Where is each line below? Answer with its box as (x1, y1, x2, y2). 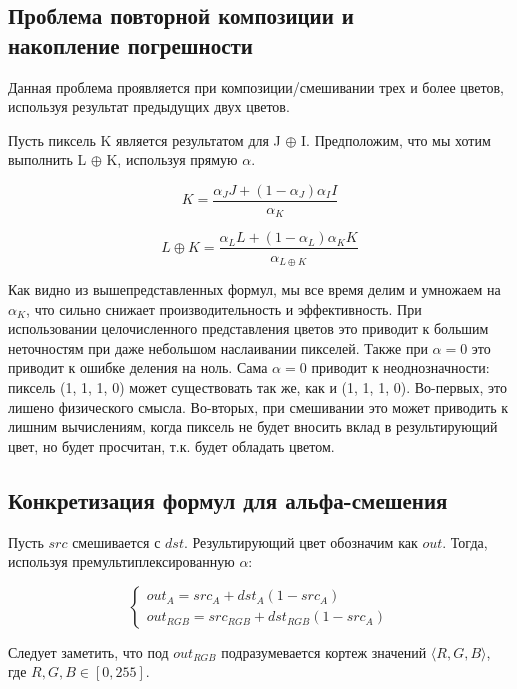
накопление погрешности (8, 29, 253, 60)
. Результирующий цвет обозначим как (183, 531, 418, 552)
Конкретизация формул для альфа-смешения (8, 484, 448, 515)
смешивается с (72, 531, 161, 552)
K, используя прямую (106, 149, 238, 170)
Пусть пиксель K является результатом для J (8, 129, 281, 150)
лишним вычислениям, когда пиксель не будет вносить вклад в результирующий (8, 416, 498, 437)
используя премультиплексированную (8, 551, 235, 572)
